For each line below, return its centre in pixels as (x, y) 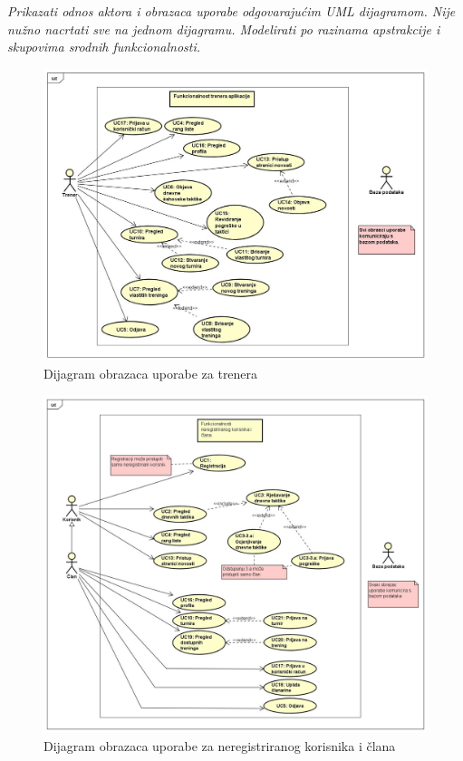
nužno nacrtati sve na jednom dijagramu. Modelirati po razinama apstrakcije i (224, 29)
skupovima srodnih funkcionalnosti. (104, 47)
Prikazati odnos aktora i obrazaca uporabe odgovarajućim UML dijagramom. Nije (231, 11)
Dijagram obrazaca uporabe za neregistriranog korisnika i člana (220, 745)
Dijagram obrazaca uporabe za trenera (151, 373)
